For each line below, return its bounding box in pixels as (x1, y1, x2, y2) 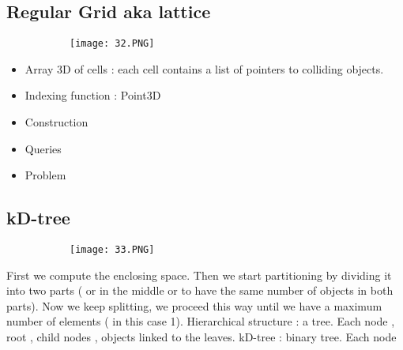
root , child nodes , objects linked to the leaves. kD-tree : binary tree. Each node (6, 329, 397, 345)
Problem (24, 167, 66, 183)
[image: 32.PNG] (70, 38, 155, 50)
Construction (24, 114, 89, 130)
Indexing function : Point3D (24, 87, 161, 103)
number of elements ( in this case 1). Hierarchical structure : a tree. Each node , (6, 313, 395, 329)
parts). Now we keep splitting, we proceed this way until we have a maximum (6, 297, 382, 314)
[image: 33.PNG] (70, 244, 155, 256)
